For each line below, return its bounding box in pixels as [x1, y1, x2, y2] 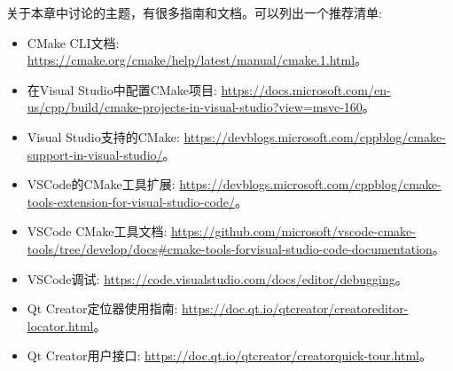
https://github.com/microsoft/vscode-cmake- [170, 222, 416, 241]
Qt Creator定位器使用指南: [27, 299, 178, 318]
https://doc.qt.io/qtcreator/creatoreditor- [182, 299, 409, 318]
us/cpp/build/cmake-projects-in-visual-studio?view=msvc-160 [27, 98, 363, 116]
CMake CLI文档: [27, 33, 120, 51]
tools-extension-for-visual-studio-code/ [27, 192, 235, 210]
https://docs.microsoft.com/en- [221, 80, 391, 99]
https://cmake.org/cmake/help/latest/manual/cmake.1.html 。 [27, 51, 368, 69]
